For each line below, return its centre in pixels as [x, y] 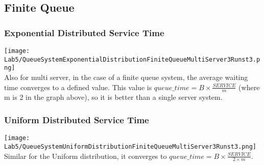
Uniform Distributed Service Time [77, 119]
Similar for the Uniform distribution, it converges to [86, 156]
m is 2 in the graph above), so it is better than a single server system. [113, 97]
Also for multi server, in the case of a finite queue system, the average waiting [126, 77]
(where [249, 87]
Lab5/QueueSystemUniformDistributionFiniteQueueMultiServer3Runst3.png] [130, 146]
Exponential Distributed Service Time [84, 32]
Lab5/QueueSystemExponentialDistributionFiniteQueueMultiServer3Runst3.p [132, 59]
